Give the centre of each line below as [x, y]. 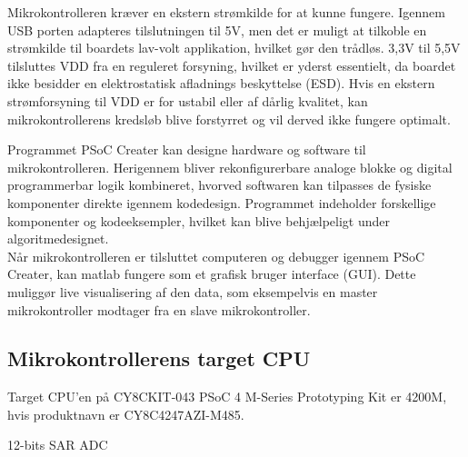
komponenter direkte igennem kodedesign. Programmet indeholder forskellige [222, 202]
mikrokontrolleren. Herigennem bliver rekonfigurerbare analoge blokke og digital [230, 167]
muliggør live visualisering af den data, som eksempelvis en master [193, 291]
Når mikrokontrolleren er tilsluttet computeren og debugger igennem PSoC [216, 256]
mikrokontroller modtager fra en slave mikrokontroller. [159, 309]
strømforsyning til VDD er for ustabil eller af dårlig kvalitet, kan [188, 100]
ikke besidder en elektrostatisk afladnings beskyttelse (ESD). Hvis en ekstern [221, 83]
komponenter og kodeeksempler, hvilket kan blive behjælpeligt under [199, 220]
